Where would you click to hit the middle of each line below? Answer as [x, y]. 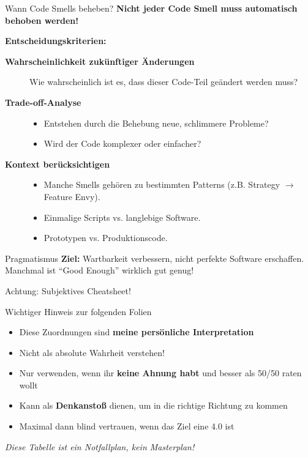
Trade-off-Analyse [43, 102]
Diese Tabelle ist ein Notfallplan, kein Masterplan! [100, 446]
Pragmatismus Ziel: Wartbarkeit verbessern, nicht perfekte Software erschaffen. [155, 258]
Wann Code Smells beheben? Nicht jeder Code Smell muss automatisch [151, 8]
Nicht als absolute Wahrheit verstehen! [92, 352]
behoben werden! [42, 20]
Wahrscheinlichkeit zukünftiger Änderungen [100, 61]
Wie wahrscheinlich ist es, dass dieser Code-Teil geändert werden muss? [164, 82]
